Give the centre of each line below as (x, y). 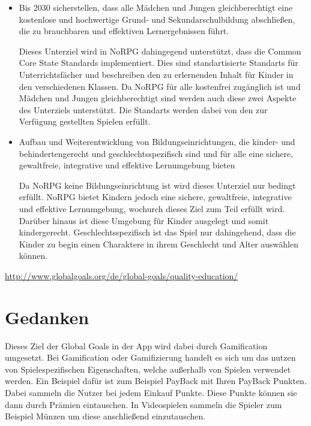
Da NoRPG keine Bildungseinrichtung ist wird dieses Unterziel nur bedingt (157, 185)
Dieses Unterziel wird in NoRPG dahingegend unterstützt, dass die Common (160, 51)
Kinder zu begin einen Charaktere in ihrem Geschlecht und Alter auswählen (159, 244)
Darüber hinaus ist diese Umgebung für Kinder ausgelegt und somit (144, 220)
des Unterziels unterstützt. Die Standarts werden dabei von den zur (143, 109)
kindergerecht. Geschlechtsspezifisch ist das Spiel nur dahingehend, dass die (157, 232)
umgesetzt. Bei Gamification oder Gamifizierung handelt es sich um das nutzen (150, 357)
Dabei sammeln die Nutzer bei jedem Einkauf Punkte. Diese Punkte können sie (151, 392)
